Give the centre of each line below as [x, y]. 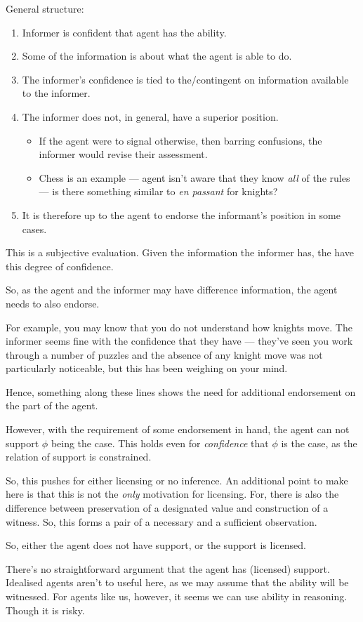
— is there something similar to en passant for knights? [158, 191]
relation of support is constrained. [79, 457]
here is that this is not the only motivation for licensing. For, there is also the [172, 494]
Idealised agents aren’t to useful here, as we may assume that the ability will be [177, 582]
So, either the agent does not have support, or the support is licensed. [156, 545]
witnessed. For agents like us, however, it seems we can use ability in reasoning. [177, 596]
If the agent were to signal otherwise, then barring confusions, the [180, 140]
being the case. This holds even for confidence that [160, 443]
